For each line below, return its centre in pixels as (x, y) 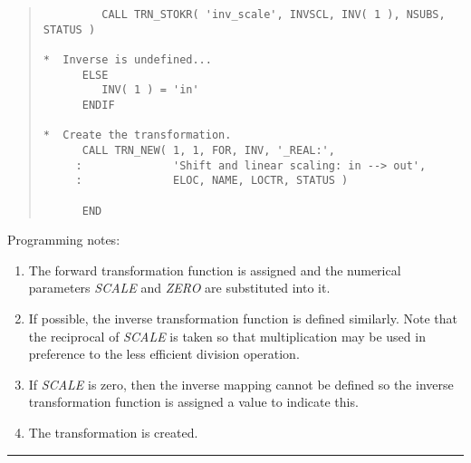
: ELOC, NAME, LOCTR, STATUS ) (212, 181)
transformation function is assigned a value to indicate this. (193, 402)
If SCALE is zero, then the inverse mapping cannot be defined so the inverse (241, 384)
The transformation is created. (113, 432)
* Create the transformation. (137, 135)
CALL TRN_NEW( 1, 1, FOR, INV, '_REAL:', (208, 150)
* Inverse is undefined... (127, 59)
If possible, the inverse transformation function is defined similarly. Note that (243, 318)
